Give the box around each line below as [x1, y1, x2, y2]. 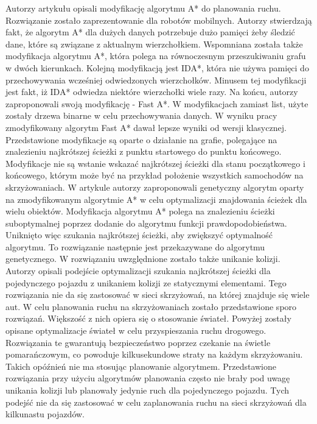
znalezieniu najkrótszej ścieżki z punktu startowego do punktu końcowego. [5, 145, 282, 158]
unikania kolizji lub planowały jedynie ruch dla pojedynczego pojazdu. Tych [5, 384, 290, 396]
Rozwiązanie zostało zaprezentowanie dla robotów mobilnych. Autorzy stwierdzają [5, 13, 312, 26]
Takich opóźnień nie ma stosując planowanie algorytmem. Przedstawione [5, 359, 276, 372]
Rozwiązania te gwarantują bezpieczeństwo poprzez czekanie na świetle [5, 336, 271, 348]
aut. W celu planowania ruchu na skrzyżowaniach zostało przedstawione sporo [5, 300, 297, 313]
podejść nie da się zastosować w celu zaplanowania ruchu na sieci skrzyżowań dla [5, 395, 307, 408]
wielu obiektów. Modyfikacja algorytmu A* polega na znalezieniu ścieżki [5, 205, 275, 217]
